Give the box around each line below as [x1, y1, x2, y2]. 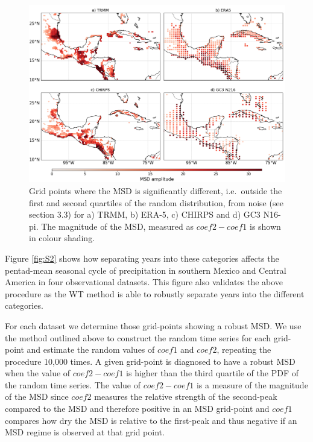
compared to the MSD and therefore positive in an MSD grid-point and [5, 402, 270, 415]
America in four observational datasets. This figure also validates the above [5, 276, 283, 288]
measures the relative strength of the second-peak [94, 390, 277, 403]
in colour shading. [29, 232, 95, 244]
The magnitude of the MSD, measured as [41, 219, 194, 232]
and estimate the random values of [27, 343, 155, 356]
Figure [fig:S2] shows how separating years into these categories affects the [5, 251, 279, 264]
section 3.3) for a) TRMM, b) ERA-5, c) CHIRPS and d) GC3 [29, 208, 261, 221]
